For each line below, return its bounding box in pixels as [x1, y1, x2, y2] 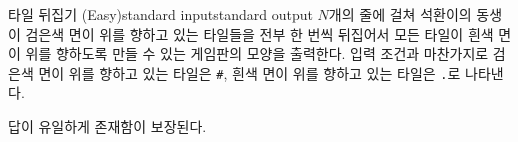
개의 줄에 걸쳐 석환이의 [328, 4, 472, 24]
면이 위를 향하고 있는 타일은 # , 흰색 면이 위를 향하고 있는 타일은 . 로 [38, 62, 461, 83]
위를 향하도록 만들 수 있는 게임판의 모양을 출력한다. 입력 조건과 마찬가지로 [25, 43, 489, 64]
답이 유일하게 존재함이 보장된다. [8, 116, 207, 137]
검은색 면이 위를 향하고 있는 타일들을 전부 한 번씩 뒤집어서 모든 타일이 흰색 [25, 23, 494, 44]
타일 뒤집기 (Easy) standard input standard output [8, 4, 313, 24]
